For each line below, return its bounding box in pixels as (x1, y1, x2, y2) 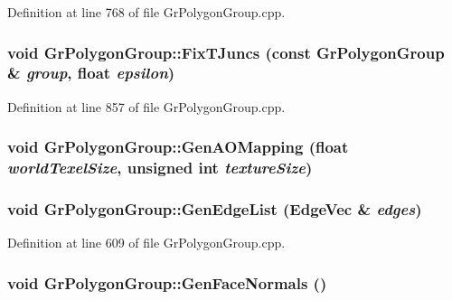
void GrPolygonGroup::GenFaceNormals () (7, 271, 327, 294)
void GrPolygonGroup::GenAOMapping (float (7, 136, 349, 158)
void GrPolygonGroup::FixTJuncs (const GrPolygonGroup (7, 41, 445, 63)
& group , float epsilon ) (7, 61, 175, 84)
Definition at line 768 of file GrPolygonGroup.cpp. (7, 3, 286, 21)
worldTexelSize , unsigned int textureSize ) (7, 156, 313, 179)
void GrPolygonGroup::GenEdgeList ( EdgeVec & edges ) (7, 198, 422, 220)
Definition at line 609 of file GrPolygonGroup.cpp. (7, 233, 286, 252)
